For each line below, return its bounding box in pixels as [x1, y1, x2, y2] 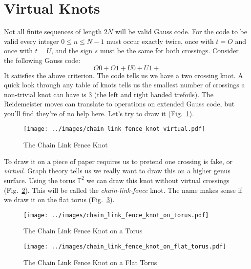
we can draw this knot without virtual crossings [86, 175, 230, 185]
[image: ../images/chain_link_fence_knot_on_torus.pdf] [23, 211, 209, 219]
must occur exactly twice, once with [106, 36, 214, 46]
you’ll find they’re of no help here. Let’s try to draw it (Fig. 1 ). [4, 108, 194, 118]
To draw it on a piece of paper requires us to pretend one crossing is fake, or [4, 156, 233, 166]
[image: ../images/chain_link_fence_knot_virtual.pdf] [23, 125, 206, 133]
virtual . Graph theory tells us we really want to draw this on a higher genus [4, 166, 230, 176]
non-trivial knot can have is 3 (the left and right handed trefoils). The [4, 89, 213, 99]
